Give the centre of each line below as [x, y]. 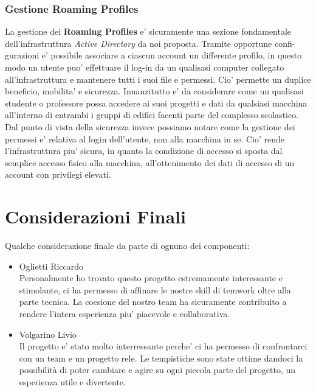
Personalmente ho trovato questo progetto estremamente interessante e [151, 278]
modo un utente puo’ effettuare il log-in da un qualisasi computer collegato [145, 67]
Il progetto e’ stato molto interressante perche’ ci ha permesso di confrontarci [163, 346]
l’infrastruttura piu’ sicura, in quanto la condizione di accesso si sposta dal [144, 151]
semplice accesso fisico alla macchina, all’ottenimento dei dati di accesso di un [150, 162]
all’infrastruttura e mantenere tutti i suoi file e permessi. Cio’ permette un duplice [158, 79]
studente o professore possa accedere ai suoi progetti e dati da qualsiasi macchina [156, 103]
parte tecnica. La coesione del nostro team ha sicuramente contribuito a [153, 302]
